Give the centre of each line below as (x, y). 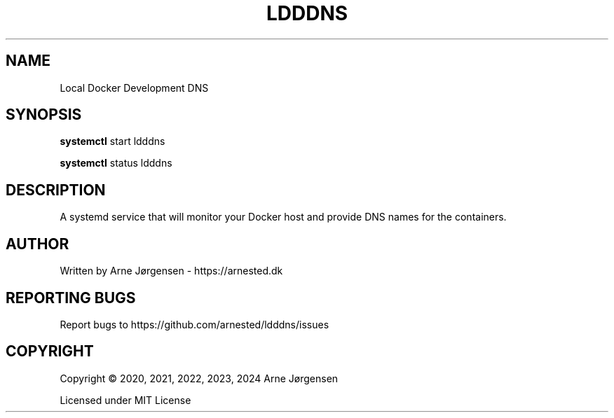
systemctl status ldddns (116, 163)
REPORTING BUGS (71, 298)
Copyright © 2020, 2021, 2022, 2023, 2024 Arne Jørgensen (199, 378)
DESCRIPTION (56, 190)
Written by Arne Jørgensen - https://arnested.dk (171, 271)
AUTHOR (37, 244)
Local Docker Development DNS (134, 88)
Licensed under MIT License (125, 400)
